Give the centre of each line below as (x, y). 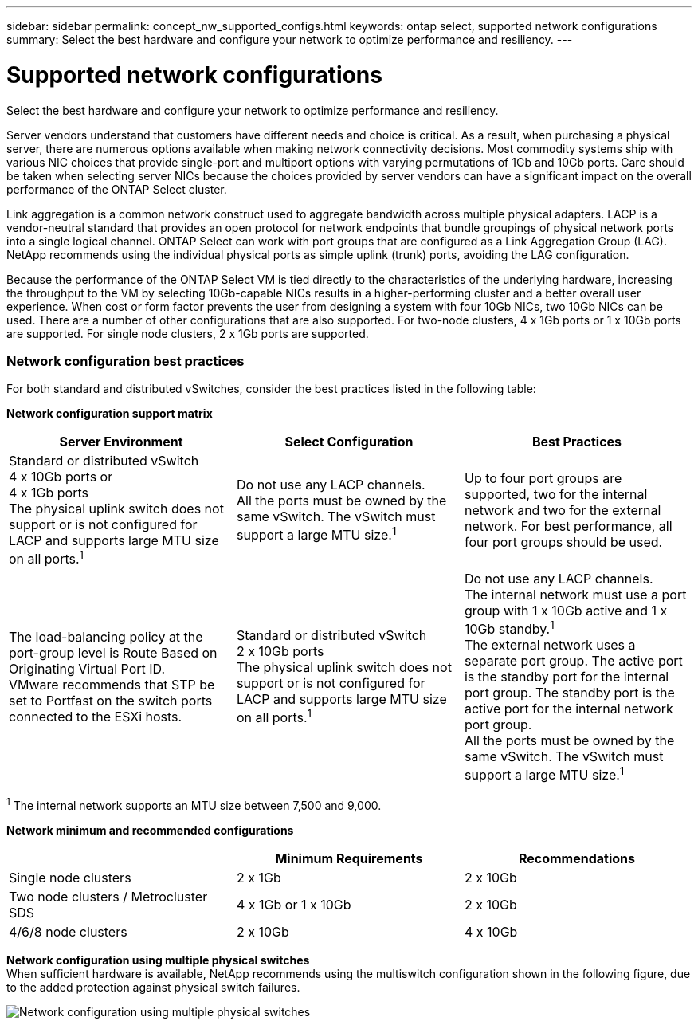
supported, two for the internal (556, 494)
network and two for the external (563, 510)
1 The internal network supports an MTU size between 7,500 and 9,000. (194, 804)
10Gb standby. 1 (509, 627)
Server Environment (121, 442)
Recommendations (577, 858)
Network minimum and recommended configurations (150, 830)
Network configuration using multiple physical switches (158, 960)
